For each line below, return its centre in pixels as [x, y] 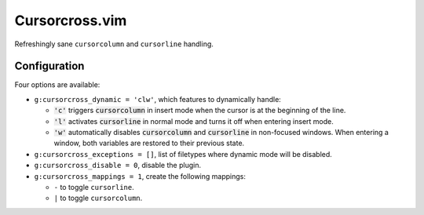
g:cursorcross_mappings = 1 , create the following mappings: [140, 176]
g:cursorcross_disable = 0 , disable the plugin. [118, 166]
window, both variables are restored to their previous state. [149, 143]
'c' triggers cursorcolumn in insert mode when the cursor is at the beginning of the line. [200, 111]
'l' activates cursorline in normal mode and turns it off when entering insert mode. [194, 121]
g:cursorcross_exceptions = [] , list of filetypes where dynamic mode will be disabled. [183, 154]
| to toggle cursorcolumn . [98, 198]
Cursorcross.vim [71, 20]
